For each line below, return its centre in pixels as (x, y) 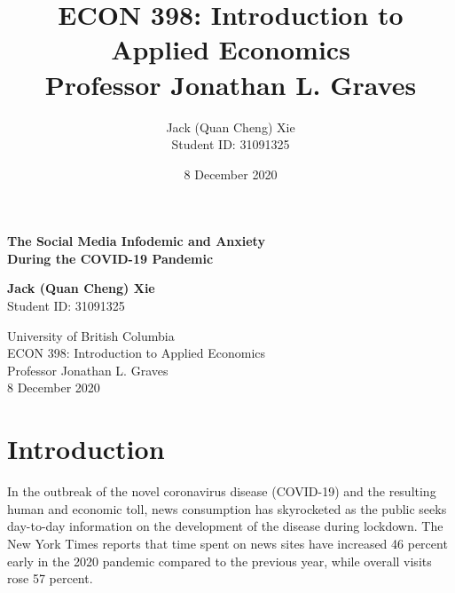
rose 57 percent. (50, 578)
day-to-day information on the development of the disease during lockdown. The (225, 526)
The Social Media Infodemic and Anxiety (136, 241)
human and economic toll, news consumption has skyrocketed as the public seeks (227, 508)
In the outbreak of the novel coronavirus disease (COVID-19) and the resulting (222, 491)
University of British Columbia (91, 335)
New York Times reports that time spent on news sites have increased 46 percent (227, 543)
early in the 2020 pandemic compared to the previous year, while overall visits (220, 561)
